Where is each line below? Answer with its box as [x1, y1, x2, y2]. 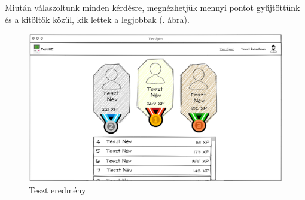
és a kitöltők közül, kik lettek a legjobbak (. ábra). [5, 13, 190, 25]
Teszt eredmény [29, 183, 86, 196]
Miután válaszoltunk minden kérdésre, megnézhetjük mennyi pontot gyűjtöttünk [5, 1, 300, 13]
